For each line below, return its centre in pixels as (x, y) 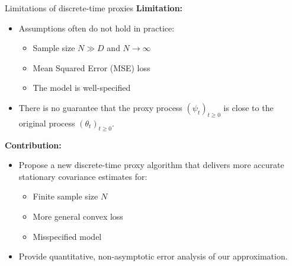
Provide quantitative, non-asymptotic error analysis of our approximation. (153, 256)
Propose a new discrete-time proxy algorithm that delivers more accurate (151, 165)
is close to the (248, 107)
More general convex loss (78, 216)
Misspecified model (67, 236)
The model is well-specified (82, 88)
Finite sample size (65, 196)
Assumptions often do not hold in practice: (97, 28)
